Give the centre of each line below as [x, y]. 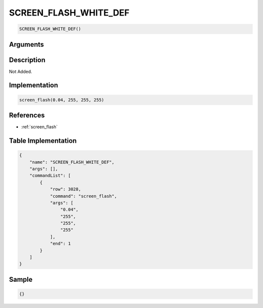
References [27, 115]
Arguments [27, 44]
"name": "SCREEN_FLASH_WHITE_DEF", [72, 162]
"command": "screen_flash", [83, 196]
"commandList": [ [50, 176]
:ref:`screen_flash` [39, 127]
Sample [21, 279]
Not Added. [21, 71]
